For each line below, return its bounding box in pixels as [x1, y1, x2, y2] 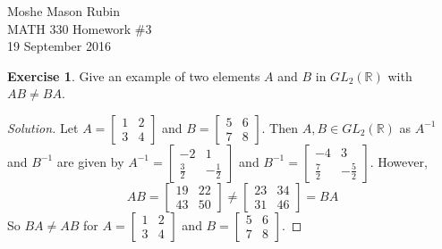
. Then [261, 118, 299, 137]
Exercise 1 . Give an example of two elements [7, 66, 260, 85]
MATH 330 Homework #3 [7, 19, 152, 37]
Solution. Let [7, 118, 79, 137]
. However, [370, 152, 428, 170]
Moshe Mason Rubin [7, 2, 120, 20]
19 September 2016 [7, 37, 111, 55]
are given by [56, 152, 124, 170]
